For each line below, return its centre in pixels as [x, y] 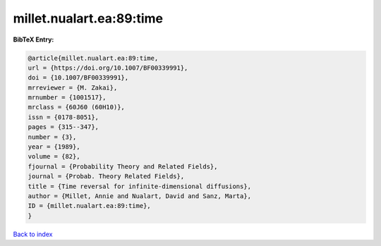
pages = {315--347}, [63, 127]
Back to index [33, 234]
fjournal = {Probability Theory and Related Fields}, [123, 166]
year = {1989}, [54, 147]
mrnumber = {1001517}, [67, 98]
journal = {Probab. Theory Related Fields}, [106, 177]
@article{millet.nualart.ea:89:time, [93, 58]
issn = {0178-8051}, [63, 117]
